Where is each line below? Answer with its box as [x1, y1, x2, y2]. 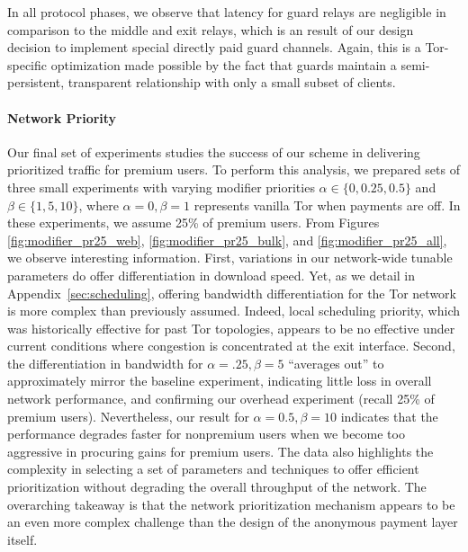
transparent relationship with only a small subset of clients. [67, 73, 396, 92]
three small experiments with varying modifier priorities [7, 177, 315, 196]
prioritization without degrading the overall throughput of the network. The [7, 477, 427, 496]
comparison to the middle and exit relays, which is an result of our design [7, 20, 414, 39]
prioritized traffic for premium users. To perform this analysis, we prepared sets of [7, 160, 460, 179]
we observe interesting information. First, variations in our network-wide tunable [7, 248, 453, 267]
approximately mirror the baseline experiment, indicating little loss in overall [7, 371, 432, 390]
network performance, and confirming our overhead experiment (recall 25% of [7, 389, 435, 408]
